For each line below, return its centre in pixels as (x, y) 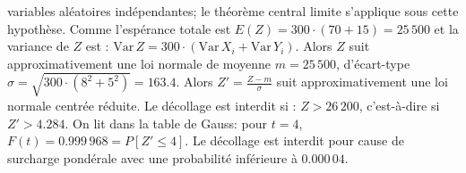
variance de (38, 46)
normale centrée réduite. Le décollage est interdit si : (152, 105)
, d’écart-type (373, 63)
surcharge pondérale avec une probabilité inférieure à (152, 157)
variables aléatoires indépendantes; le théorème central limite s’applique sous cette (233, 11)
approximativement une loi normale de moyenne (139, 63)
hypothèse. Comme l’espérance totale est (119, 28)
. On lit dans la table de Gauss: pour (166, 123)
